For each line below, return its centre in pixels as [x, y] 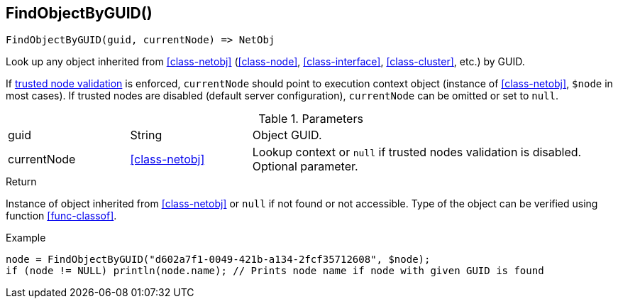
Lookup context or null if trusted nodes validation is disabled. [417, 152]
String [146, 135]
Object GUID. [287, 135]
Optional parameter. [305, 167]
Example [26, 238]
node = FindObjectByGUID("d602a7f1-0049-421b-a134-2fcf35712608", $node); [218, 260]
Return [21, 182]
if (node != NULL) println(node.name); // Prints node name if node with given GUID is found [275, 271]
